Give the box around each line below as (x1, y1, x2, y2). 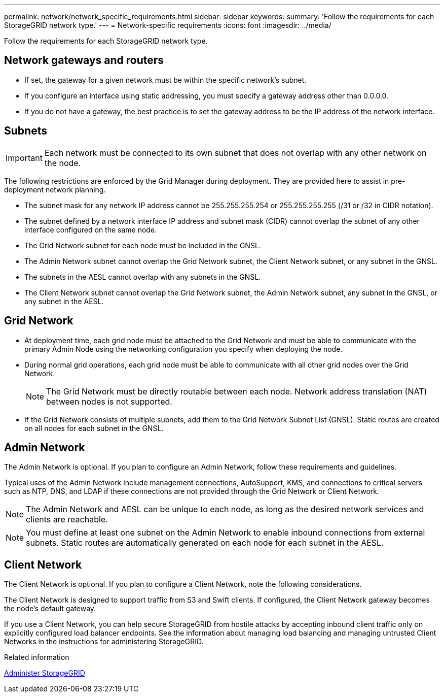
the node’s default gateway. (4, 604, 96, 613)
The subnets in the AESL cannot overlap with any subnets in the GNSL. (24, 272, 261, 281)
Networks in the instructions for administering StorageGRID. (4, 637, 204, 646)
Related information (4, 653, 69, 662)
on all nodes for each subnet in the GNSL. (24, 423, 164, 433)
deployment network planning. (4, 185, 106, 194)
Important (6, 152, 43, 163)
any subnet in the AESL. (24, 296, 104, 306)
